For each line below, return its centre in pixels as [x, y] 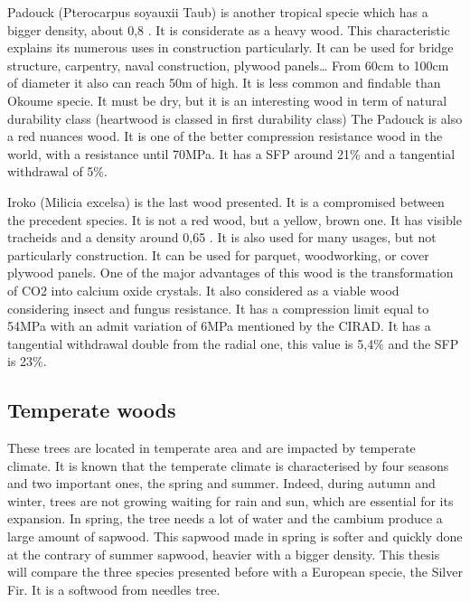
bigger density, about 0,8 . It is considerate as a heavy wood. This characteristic [229, 29]
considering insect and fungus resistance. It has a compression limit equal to [218, 308]
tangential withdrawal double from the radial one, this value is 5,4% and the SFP [233, 343]
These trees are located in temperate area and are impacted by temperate [211, 448]
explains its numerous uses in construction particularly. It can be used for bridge [230, 47]
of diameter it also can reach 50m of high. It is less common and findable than [224, 83]
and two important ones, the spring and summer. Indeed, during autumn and [221, 483]
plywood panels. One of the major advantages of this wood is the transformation [230, 273]
